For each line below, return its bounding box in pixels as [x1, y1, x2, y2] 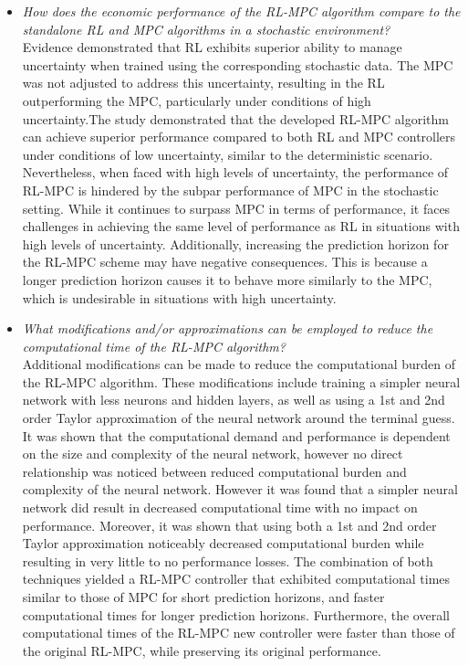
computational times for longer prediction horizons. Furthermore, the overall [22, 605, 450, 624]
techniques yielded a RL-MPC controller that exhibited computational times [22, 569, 451, 588]
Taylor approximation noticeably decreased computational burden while [22, 534, 424, 553]
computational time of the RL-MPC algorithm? [22, 336, 286, 355]
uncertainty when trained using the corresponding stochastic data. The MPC [22, 55, 453, 74]
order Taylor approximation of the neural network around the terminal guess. [22, 408, 455, 428]
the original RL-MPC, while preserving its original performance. [22, 640, 381, 660]
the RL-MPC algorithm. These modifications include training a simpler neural [22, 372, 461, 391]
